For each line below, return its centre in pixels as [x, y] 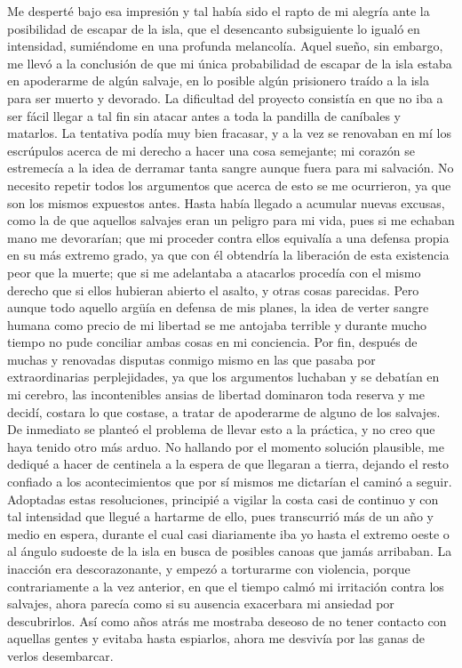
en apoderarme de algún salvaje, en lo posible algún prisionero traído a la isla [218, 80]
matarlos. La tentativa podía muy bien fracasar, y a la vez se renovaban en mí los [229, 133]
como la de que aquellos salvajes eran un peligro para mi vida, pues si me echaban [231, 220]
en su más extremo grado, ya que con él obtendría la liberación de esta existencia [228, 255]
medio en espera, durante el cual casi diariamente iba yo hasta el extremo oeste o [228, 533]
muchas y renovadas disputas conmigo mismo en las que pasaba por [191, 359]
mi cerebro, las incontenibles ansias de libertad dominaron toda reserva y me [216, 394]
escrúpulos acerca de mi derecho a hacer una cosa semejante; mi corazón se [211, 150]
